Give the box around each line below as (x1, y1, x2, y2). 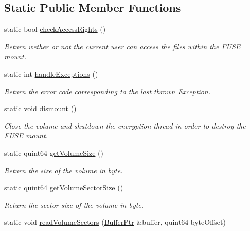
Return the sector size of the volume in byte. (4, 199, 144, 210)
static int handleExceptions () (4, 68, 98, 79)
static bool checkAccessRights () (4, 24, 106, 34)
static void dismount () (4, 103, 77, 114)
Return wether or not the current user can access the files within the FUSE (4, 41, 241, 51)
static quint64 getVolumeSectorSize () (4, 182, 123, 193)
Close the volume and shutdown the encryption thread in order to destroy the (4, 120, 246, 131)
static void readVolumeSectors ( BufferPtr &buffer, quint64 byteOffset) (4, 217, 226, 227)
